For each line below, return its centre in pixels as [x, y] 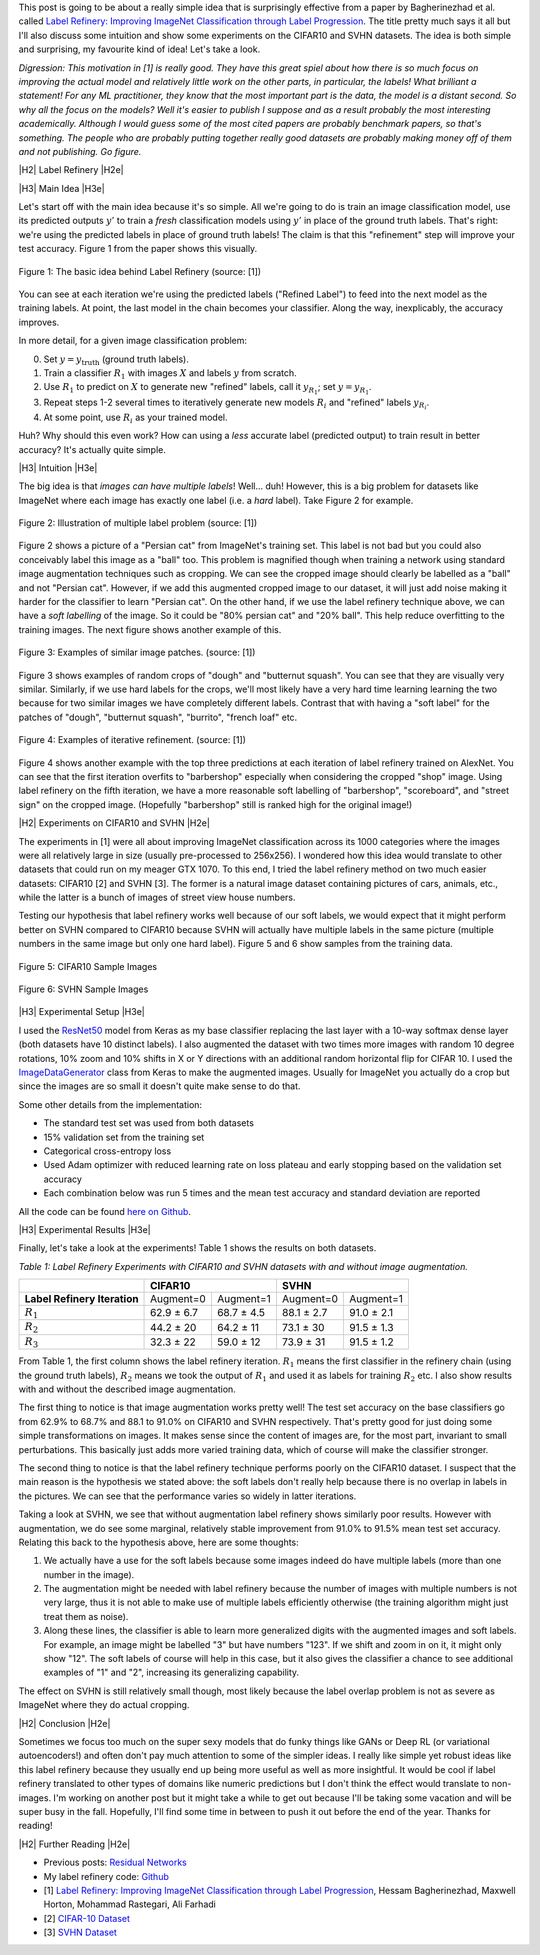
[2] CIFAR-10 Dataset [86, 1918]
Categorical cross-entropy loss [107, 1151]
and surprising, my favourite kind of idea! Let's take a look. [139, 49]
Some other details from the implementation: [110, 1104]
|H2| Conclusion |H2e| [64, 1723]
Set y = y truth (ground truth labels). [116, 360]
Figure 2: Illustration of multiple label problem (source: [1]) [138, 523]
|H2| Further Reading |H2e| [74, 1844]
